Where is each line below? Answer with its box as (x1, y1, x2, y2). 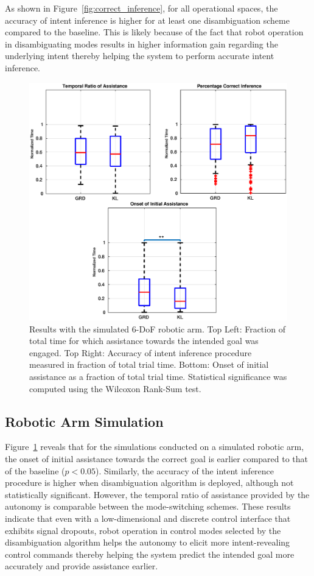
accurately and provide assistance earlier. (5, 560, 158, 572)
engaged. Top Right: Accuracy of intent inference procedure (29, 346, 252, 359)
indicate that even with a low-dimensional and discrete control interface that (5, 511, 291, 524)
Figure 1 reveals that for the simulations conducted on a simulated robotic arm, (5, 440, 304, 453)
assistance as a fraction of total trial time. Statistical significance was (29, 370, 287, 382)
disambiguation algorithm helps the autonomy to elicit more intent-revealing (5, 536, 290, 549)
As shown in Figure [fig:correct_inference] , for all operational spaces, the (5, 2, 278, 14)
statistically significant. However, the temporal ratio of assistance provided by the (5, 488, 310, 500)
